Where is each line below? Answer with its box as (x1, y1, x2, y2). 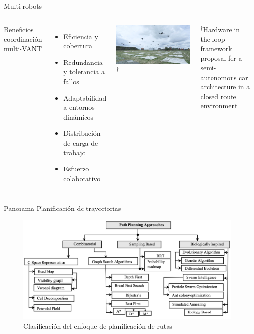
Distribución (63, 128, 101, 138)
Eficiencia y (63, 31, 98, 41)
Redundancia (63, 57, 103, 67)
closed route (200, 91, 236, 101)
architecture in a (200, 82, 250, 92)
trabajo (63, 147, 85, 157)
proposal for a (200, 53, 242, 63)
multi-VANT (4, 43, 42, 53)
